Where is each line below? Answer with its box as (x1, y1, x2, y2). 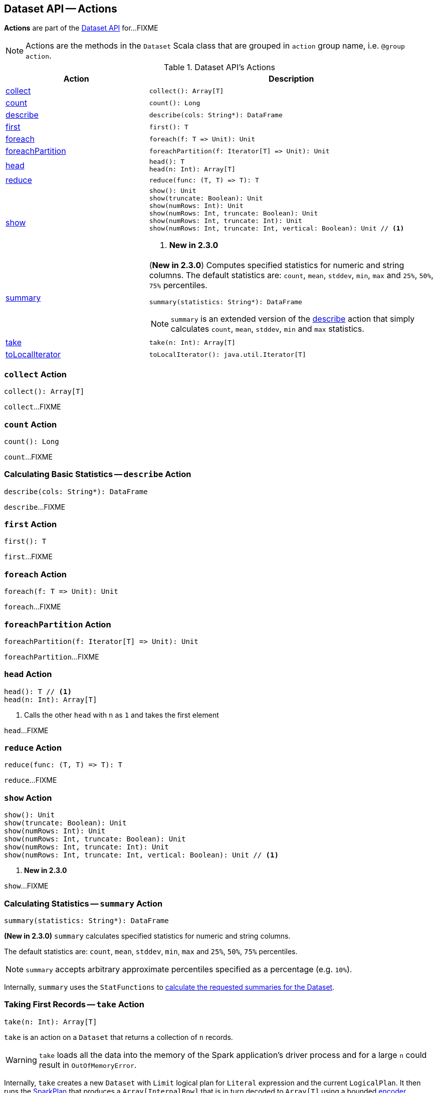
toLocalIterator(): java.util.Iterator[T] (149, 350, 306, 358)
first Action (4, 519, 57, 530)
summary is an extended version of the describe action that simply (170, 314, 415, 324)
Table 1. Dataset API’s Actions (164, 62, 275, 73)
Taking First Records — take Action (4, 999, 144, 1010)
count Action (4, 419, 57, 429)
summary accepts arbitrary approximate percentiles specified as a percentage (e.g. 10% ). (26, 964, 352, 974)
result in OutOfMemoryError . (39, 1059, 137, 1070)
